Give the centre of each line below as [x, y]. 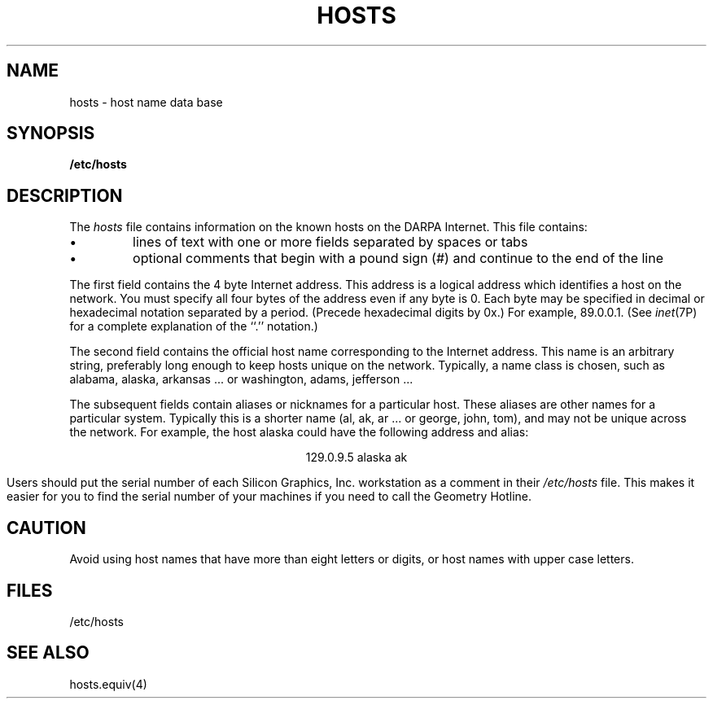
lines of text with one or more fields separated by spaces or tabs [330, 242]
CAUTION [46, 528]
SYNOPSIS [51, 134]
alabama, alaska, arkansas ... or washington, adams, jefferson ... [241, 379]
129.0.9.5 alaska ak [356, 458]
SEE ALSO [48, 653]
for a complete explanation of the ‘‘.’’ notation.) [194, 326]
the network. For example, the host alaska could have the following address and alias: [299, 432]
